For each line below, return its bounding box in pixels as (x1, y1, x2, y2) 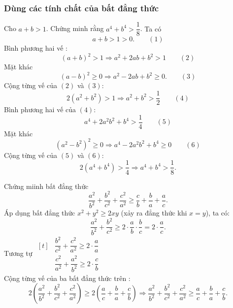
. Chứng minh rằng (46, 23, 104, 33)
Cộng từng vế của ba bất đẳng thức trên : (4, 273, 131, 283)
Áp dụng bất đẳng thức (4, 208, 75, 218)
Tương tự (4, 248, 33, 258)
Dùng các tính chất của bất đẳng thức (4, 1, 159, 14)
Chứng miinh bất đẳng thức (4, 181, 89, 191)
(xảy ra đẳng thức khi (121, 208, 187, 218)
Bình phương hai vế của (4, 104, 76, 115)
